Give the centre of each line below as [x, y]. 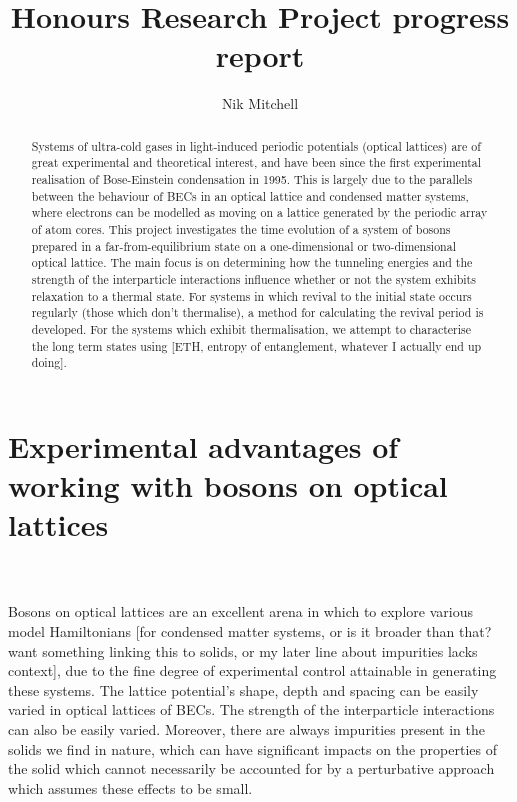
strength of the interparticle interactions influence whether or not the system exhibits [253, 278]
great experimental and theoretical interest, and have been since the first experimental [256, 162]
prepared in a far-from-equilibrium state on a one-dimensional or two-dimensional [243, 245]
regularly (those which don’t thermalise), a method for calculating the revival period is [257, 312]
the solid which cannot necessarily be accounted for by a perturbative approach [251, 768]
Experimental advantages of [203, 445]
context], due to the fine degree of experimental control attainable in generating [252, 670]
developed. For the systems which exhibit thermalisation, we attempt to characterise [251, 328]
